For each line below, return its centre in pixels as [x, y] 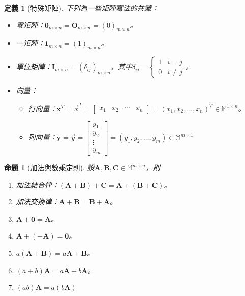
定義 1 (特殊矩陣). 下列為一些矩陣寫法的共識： [81, 8]
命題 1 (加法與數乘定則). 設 [49, 168]
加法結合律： [37, 184]
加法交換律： [37, 202]
